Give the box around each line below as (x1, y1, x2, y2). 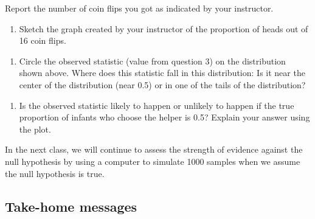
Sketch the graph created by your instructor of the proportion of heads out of (19, 22, 308, 35)
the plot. (19, 122, 51, 135)
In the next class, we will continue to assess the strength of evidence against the (5, 143, 303, 156)
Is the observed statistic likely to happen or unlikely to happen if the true (19, 99, 294, 111)
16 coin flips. (19, 34, 66, 47)
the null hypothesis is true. (5, 167, 105, 179)
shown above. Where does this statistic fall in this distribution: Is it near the (19, 66, 305, 79)
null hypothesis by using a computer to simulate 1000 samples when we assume (5, 155, 300, 167)
